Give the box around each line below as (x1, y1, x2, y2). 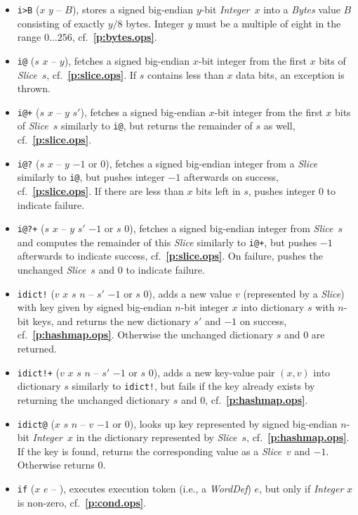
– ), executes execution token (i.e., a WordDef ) (51, 481, 251, 495)
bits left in (196, 183, 241, 198)
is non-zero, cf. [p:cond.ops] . (17, 495, 147, 509)
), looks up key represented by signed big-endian (129, 416, 338, 431)
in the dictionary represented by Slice (76, 430, 237, 445)
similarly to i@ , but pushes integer (17, 170, 165, 184)
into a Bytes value (263, 2, 340, 16)
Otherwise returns (17, 457, 95, 472)
